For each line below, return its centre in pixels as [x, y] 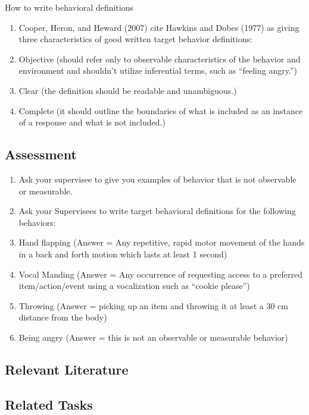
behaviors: [37, 222]
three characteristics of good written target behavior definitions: [135, 39]
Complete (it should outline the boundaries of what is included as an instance [161, 110]
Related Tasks [49, 404]
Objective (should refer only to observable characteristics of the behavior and [160, 59]
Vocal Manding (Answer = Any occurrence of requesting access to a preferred [160, 274]
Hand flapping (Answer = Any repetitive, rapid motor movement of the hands [162, 242]
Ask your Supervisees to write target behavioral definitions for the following [157, 211]
